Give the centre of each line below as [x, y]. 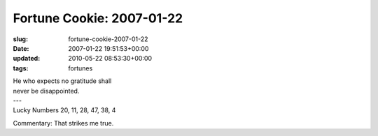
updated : [27, 59]
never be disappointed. [46, 91]
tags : [21, 68]
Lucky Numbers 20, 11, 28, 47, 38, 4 [64, 110]
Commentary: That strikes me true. [63, 123]
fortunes [80, 68]
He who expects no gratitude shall [62, 81]
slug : [20, 39]
